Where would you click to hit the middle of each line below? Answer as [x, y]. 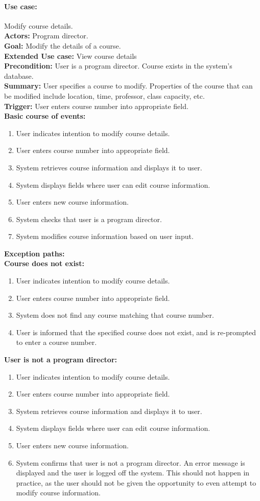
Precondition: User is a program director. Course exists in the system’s [118, 66]
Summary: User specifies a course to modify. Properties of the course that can [128, 86]
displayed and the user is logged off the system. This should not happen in [133, 473]
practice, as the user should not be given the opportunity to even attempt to [136, 482]
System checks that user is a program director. [89, 219]
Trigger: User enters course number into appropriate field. [96, 106]
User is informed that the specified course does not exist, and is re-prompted [136, 332]
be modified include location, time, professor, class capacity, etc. [104, 95]
